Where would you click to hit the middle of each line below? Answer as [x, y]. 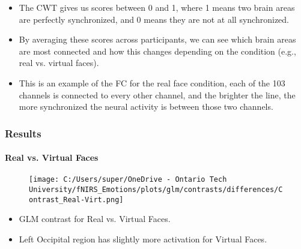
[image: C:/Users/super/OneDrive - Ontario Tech [128, 180]
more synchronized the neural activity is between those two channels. [146, 106]
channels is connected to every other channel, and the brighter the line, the [157, 94]
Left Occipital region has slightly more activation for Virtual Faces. [143, 238]
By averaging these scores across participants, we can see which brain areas [157, 39]
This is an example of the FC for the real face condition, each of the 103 [152, 82]
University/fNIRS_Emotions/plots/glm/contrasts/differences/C [156, 190]
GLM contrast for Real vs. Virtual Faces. [95, 219]
